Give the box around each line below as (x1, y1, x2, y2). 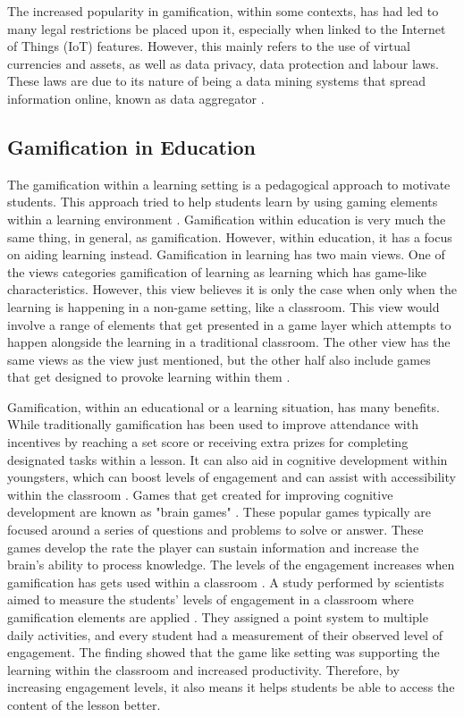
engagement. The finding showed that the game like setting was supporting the (7, 643, 440, 662)
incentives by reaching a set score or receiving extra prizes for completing (7, 433, 409, 451)
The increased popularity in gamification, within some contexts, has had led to (7, 2, 439, 20)
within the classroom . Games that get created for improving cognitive (7, 485, 393, 503)
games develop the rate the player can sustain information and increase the (7, 537, 419, 556)
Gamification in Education (7, 132, 256, 160)
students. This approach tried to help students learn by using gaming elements (7, 192, 438, 211)
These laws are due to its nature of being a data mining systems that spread (7, 72, 426, 90)
